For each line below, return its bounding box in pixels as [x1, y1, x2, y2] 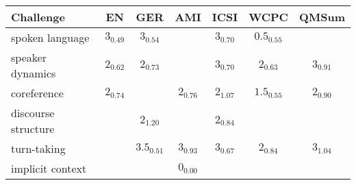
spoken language [11, 29, 90, 45]
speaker [11, 49, 47, 65]
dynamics [11, 65, 56, 81]
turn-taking [11, 140, 66, 156]
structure [11, 121, 55, 136]
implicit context [11, 160, 87, 176]
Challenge [11, 9, 65, 25]
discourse [11, 105, 55, 121]
